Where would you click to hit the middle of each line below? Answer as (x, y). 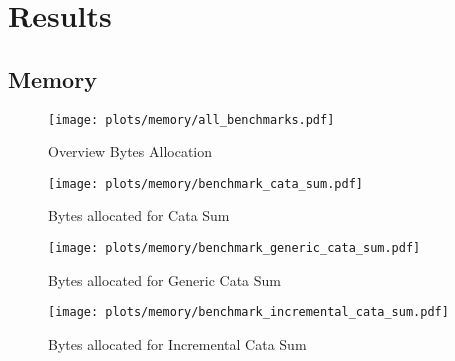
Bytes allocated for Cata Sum (139, 215)
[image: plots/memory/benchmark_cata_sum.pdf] (205, 183)
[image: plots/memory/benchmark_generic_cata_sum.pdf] (234, 248)
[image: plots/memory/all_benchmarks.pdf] (191, 119)
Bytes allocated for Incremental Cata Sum (177, 343)
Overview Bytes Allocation (130, 151)
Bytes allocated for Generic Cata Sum (164, 279)
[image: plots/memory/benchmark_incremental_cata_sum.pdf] (248, 312)
